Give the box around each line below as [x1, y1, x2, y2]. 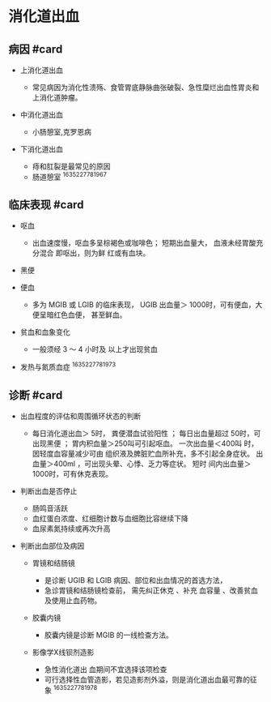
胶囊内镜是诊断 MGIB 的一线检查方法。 [44, 630, 174, 640]
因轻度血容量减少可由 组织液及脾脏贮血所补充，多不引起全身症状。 [32, 448, 255, 458]
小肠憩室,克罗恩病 [32, 127, 91, 136]
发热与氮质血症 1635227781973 [19, 361, 116, 372]
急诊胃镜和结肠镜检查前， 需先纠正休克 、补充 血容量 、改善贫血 [44, 585, 259, 595]
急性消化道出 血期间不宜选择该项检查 [44, 664, 167, 674]
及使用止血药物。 [44, 595, 102, 605]
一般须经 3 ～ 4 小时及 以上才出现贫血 [32, 345, 158, 354]
